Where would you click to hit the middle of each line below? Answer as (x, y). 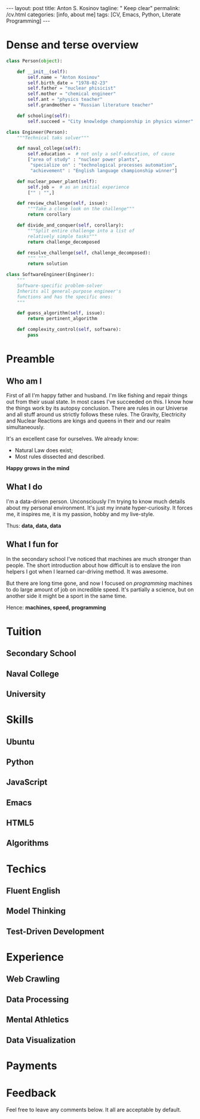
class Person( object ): (34, 61)
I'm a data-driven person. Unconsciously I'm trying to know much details (96, 501)
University (26, 694)
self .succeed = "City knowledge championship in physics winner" (111, 121)
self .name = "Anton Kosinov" (64, 77)
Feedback (31, 1093)
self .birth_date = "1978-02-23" (68, 83)
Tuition (24, 631)
